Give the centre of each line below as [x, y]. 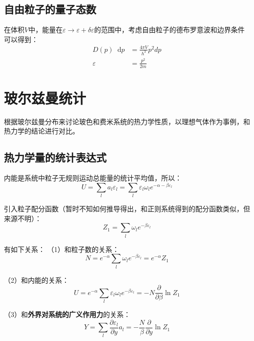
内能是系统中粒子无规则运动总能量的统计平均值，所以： [93, 178]
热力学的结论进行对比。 [42, 131]
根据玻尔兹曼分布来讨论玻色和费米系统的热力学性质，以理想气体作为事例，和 [127, 121]
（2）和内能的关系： [36, 280]
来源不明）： [23, 218]
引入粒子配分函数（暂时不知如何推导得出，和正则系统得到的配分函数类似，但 [127, 209]
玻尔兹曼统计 [45, 98]
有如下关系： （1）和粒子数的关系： [62, 249]
